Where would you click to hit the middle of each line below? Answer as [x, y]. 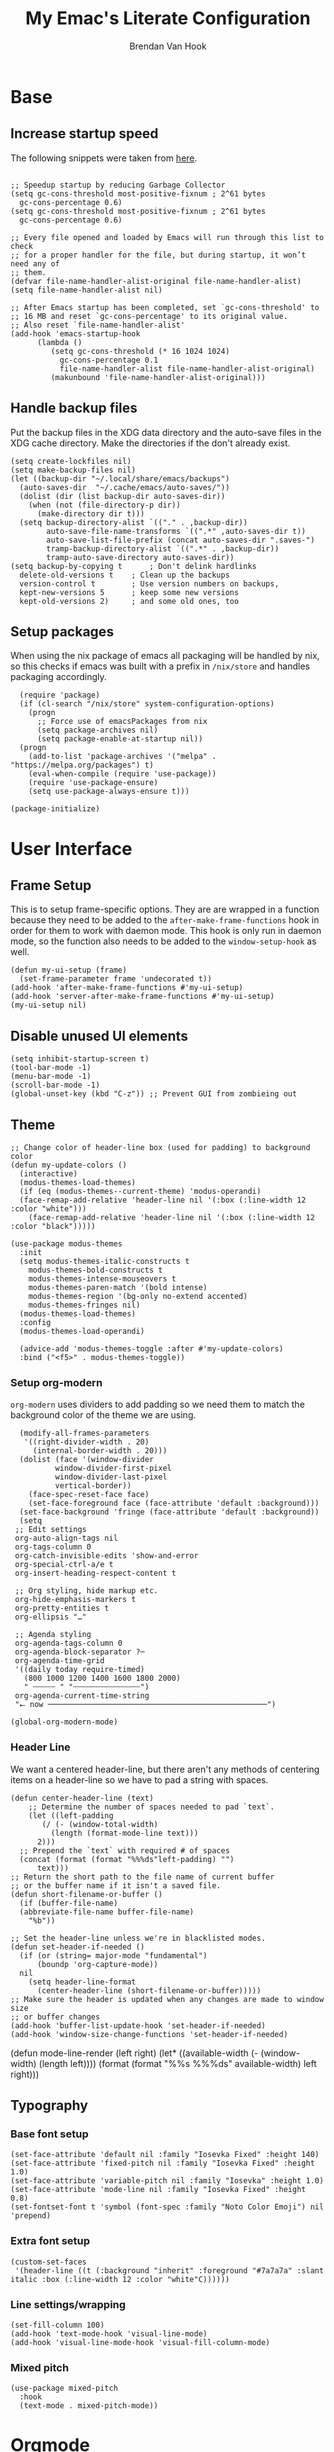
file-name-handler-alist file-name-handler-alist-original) [187, 368]
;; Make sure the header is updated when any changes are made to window [167, 1999]
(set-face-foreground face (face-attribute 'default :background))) [174, 1503]
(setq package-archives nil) [97, 730]
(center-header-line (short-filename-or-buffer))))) [149, 1990]
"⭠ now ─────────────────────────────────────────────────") [145, 1705]
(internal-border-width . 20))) [100, 1451]
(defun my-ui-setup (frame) [69, 970]
